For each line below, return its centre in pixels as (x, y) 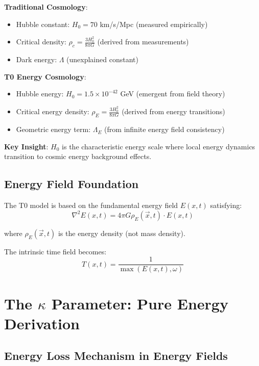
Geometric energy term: (53, 129)
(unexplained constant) (102, 59)
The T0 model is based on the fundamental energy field (91, 205)
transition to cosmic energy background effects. (78, 156)
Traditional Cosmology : (46, 7)
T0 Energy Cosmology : (45, 76)
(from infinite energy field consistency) (164, 129)
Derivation (42, 323)
